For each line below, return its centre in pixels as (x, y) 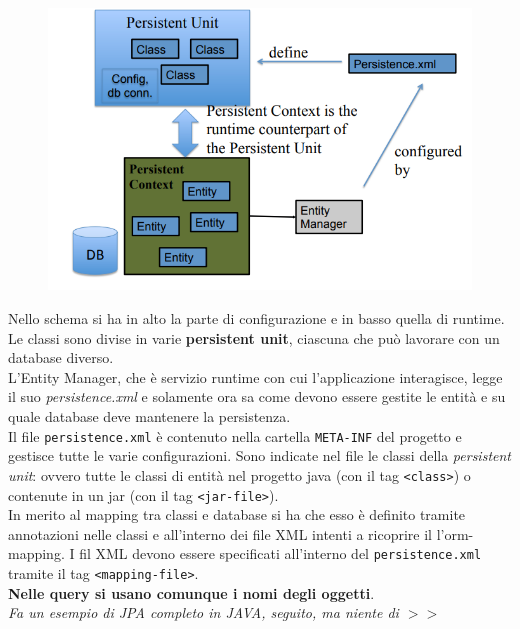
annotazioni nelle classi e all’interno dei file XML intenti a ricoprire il (220, 533)
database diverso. (61, 357)
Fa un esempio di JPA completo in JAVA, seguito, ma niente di (203, 612)
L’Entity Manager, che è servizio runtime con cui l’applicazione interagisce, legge (255, 376)
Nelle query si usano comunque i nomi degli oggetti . (191, 592)
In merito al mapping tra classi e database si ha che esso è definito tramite (237, 514)
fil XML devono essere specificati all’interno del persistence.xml (280, 553)
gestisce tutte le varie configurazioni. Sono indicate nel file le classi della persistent (260, 455)
